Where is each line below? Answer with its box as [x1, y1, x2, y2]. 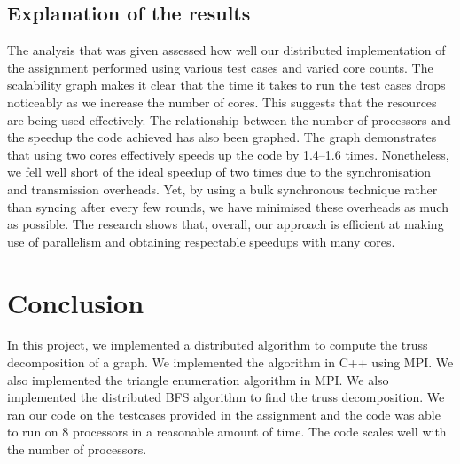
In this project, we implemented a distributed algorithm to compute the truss [7, 335, 428, 354]
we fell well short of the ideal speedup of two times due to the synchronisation [7, 162, 431, 181]
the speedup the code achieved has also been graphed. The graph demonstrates [7, 128, 437, 146]
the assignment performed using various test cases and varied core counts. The [7, 58, 433, 76]
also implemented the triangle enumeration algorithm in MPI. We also [7, 370, 389, 389]
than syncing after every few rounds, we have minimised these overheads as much [7, 197, 448, 216]
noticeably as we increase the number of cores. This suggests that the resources [7, 92, 437, 111]
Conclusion [7, 284, 144, 320]
